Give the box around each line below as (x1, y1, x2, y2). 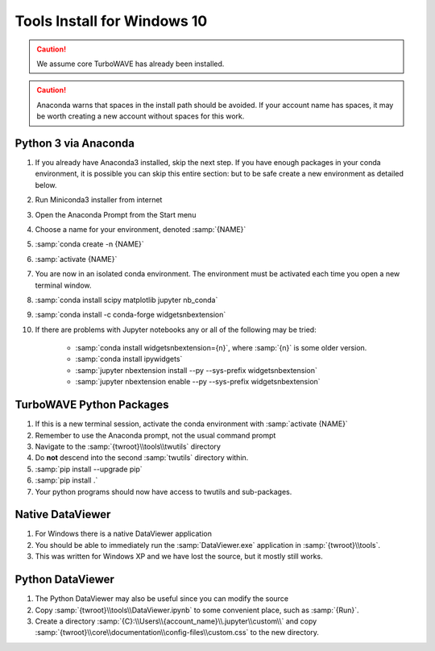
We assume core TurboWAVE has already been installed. (36, 59, 225, 68)
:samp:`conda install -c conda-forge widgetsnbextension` (35, 310, 226, 320)
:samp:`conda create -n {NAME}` (35, 239, 144, 249)
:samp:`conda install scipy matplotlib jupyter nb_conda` (35, 295, 218, 305)
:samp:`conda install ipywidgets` (75, 355, 183, 364)
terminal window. (35, 280, 92, 290)
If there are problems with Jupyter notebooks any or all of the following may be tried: (35, 325, 317, 334)
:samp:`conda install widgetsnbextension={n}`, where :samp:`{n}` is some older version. (75, 343, 367, 353)
